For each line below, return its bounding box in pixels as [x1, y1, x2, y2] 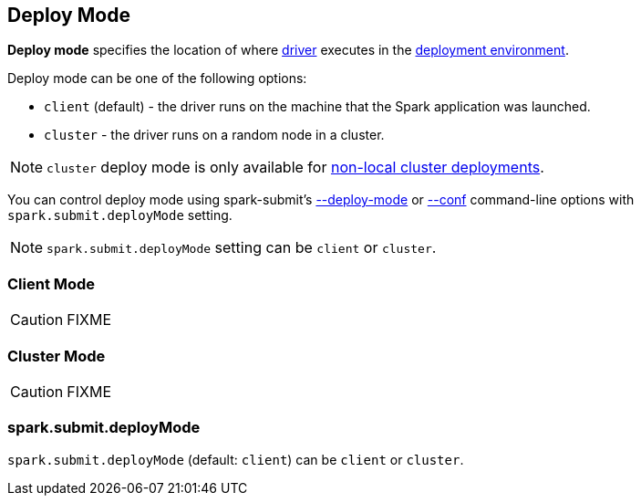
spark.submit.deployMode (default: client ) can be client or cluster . [7, 451, 464, 467]
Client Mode [7, 274, 96, 293]
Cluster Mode [7, 346, 106, 365]
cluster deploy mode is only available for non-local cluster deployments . [47, 158, 544, 177]
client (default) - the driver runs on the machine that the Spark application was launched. [44, 99, 591, 115]
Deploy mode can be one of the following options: [7, 70, 307, 87]
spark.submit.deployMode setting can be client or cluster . [47, 238, 437, 257]
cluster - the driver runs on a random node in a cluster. [44, 127, 385, 143]
